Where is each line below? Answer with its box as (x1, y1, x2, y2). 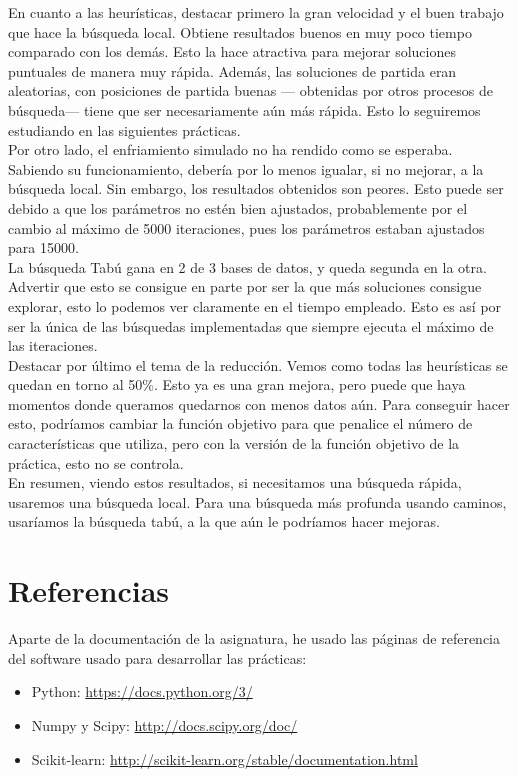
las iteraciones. (8, 335, 98, 356)
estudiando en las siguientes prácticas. (8, 119, 241, 140)
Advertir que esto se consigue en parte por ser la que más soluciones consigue (8, 276, 482, 297)
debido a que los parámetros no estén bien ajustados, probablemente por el (8, 197, 468, 218)
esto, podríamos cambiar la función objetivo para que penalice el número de (8, 413, 473, 434)
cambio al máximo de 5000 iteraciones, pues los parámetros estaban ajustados (8, 217, 485, 238)
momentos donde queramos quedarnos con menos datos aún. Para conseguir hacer (8, 393, 510, 414)
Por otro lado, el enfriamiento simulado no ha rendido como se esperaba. (8, 139, 453, 160)
